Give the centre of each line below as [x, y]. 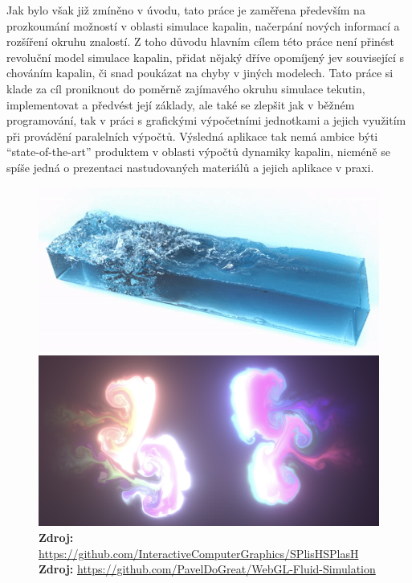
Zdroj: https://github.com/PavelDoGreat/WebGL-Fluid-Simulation [207, 569]
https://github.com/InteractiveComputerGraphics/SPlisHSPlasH [199, 553]
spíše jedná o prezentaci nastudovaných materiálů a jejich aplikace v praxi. [190, 167]
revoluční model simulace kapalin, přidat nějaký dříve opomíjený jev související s [206, 57]
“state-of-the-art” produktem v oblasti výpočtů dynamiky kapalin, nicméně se [198, 152]
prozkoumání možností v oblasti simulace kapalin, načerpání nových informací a [203, 25]
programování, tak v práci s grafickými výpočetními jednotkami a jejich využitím [206, 120]
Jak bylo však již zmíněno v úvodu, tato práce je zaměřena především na [186, 10]
